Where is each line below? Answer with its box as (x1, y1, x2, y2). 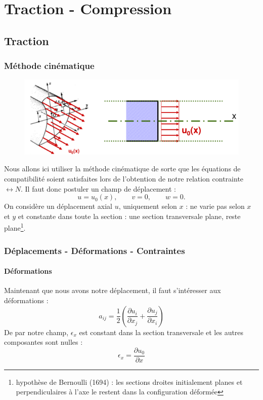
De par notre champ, (4, 326, 69, 337)
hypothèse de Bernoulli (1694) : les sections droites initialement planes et (16, 376, 243, 387)
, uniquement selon (118, 201, 177, 211)
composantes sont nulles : (4, 337, 83, 347)
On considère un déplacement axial (4, 201, 113, 211)
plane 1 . (4, 221, 26, 233)
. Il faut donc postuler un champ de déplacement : (20, 183, 176, 194)
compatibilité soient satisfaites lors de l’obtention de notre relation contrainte (4, 173, 244, 184)
